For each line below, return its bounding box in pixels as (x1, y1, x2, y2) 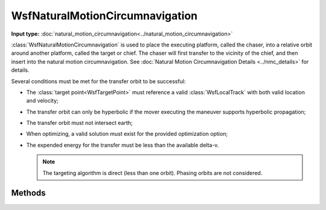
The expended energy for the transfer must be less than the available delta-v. (26, 141, 219, 148)
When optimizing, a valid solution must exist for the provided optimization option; (26, 130, 228, 138)
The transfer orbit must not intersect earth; (26, 119, 133, 127)
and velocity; (26, 97, 59, 104)
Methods (11, 188, 46, 199)
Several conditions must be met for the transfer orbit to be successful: (11, 77, 186, 84)
